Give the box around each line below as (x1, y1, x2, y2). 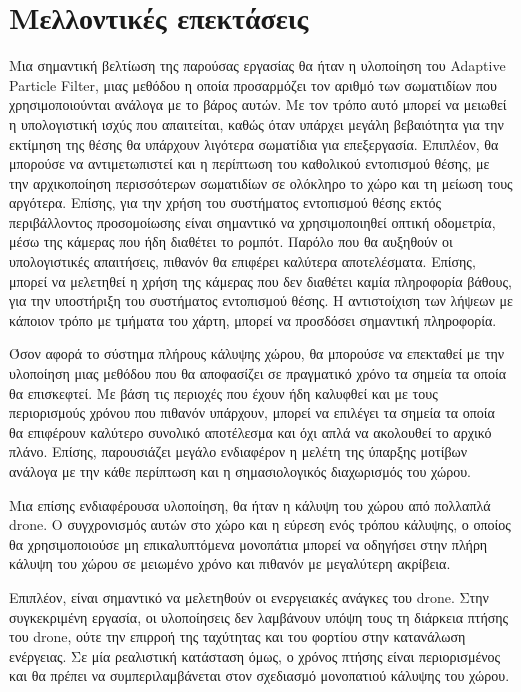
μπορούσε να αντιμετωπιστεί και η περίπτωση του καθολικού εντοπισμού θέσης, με (9, 153, 490, 174)
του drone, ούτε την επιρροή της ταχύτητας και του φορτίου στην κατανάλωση (9, 626, 466, 647)
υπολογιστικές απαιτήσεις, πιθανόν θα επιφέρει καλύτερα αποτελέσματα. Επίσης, (9, 251, 476, 272)
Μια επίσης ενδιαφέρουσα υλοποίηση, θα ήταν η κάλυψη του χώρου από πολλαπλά (9, 494, 491, 515)
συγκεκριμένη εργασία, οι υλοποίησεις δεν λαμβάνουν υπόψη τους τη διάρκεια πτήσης (9, 606, 509, 627)
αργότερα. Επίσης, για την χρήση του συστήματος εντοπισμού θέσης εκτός (9, 192, 442, 213)
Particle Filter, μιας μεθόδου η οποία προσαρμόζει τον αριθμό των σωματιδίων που (9, 74, 498, 95)
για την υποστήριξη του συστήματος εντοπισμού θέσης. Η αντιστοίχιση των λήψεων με (9, 290, 513, 311)
